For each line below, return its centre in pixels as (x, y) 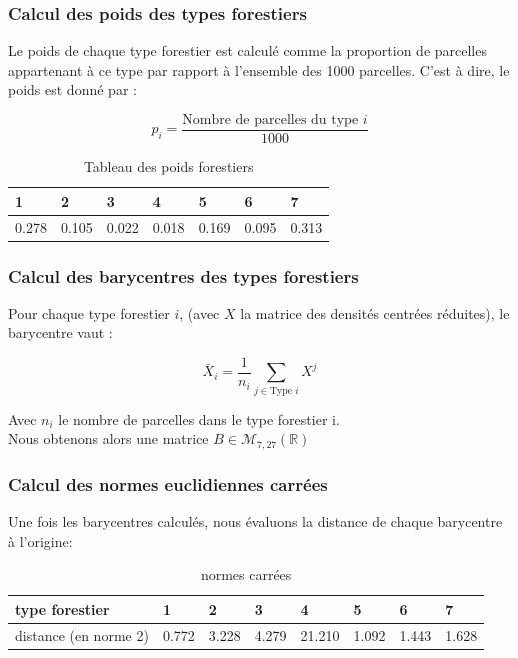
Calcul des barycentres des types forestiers (183, 275)
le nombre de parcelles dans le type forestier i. (199, 418)
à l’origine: (40, 540)
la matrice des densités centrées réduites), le (375, 312)
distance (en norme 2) (82, 634)
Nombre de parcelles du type (270, 120)
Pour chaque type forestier (89, 312)
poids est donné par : (72, 89)
